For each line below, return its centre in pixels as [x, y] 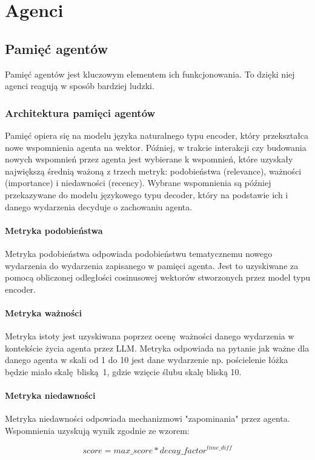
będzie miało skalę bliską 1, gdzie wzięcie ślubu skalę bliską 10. [123, 371]
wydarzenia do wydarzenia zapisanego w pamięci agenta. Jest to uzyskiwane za [152, 265]
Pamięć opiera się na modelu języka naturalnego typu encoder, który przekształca [157, 135]
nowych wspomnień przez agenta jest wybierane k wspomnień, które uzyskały [149, 159]
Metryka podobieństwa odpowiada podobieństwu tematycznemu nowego [139, 253]
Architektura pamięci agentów [80, 112]
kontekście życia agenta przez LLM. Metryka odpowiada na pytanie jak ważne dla [157, 348]
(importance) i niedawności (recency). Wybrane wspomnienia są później [138, 183]
